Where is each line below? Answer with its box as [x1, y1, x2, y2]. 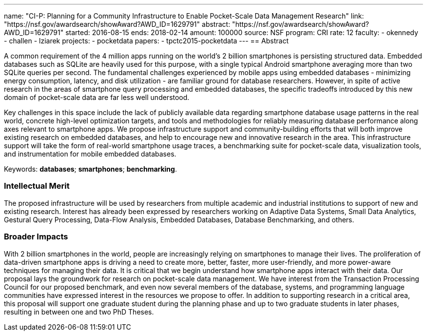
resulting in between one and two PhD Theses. [4, 307, 154, 316]
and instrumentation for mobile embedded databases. [4, 150, 176, 158]
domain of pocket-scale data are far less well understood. [4, 93, 190, 101]
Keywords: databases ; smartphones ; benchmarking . [4, 165, 177, 173]
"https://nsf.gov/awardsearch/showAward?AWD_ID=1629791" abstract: [4, 20, 231, 28]
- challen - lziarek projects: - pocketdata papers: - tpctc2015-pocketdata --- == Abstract [4, 37, 289, 45]
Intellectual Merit [4, 181, 70, 191]
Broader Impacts [4, 232, 68, 242]
